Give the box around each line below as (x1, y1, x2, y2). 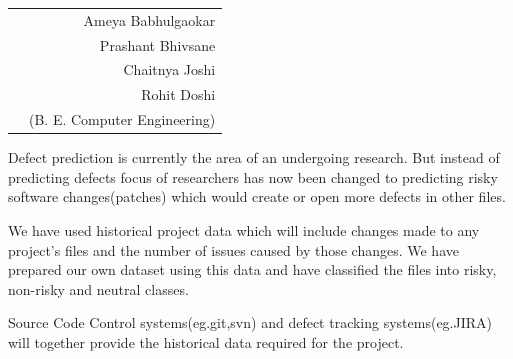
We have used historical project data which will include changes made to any (8, 220, 480, 240)
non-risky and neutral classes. (8, 278, 189, 299)
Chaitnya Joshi (123, 59, 216, 80)
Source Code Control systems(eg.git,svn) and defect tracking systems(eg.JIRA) (8, 312, 493, 333)
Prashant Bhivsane (99, 34, 216, 55)
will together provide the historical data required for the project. (8, 331, 404, 352)
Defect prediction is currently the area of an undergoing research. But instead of (8, 147, 500, 168)
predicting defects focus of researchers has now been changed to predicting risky (8, 166, 498, 187)
